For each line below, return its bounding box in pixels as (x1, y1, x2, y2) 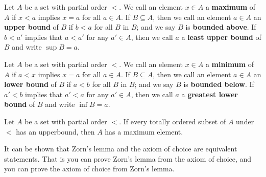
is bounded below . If (183, 79, 254, 90)
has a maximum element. (105, 126, 183, 137)
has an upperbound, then (16, 126, 95, 137)
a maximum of (205, 2, 256, 12)
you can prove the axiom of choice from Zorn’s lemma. (4, 163, 175, 174)
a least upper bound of (181, 31, 261, 42)
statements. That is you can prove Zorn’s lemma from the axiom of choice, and (4, 153, 252, 164)
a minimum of (205, 58, 254, 69)
